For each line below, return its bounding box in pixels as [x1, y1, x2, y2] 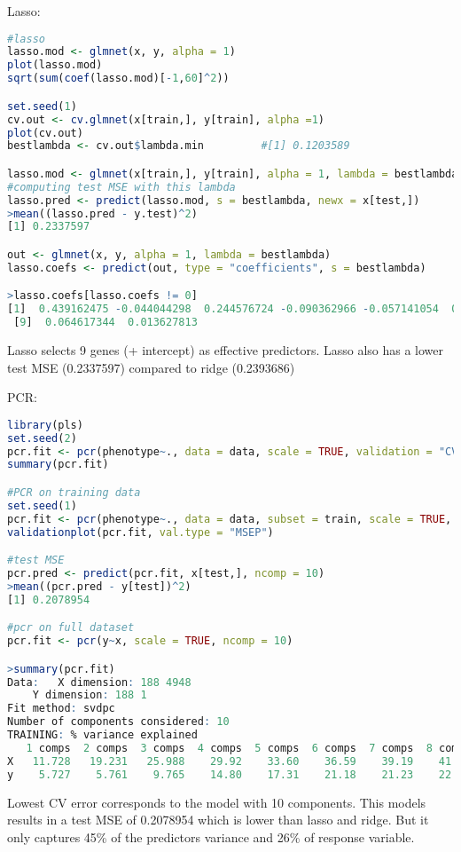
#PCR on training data [7, 485, 141, 499]
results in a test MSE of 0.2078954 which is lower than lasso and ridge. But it [7, 810, 429, 829]
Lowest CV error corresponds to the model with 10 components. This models [7, 793, 426, 811]
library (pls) [7, 418, 83, 431]
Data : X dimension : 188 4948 [7, 675, 191, 689]
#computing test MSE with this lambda [7, 180, 236, 193]
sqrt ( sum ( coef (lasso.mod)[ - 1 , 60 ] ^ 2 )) [7, 72, 230, 85]
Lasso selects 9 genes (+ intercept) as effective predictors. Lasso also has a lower [7, 340, 444, 359]
